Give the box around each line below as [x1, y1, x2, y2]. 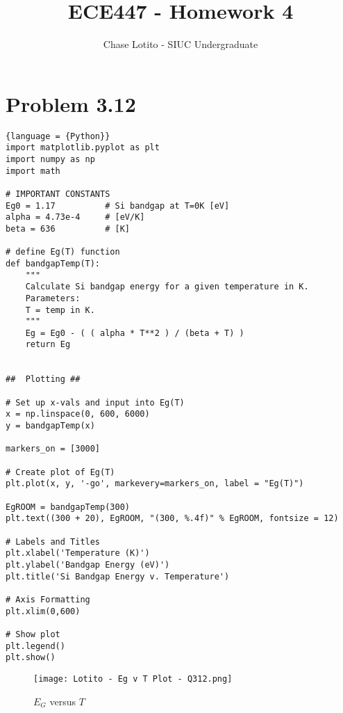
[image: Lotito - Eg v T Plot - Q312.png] [33, 673, 233, 684]
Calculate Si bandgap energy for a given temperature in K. [25, 282, 309, 292]
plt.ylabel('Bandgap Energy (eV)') [6, 559, 170, 570]
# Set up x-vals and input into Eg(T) [6, 397, 185, 408]
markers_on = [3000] [6, 444, 101, 454]
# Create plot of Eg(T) [6, 467, 115, 477]
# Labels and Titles [6, 536, 101, 547]
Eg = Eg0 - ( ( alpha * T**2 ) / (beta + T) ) [25, 328, 244, 338]
